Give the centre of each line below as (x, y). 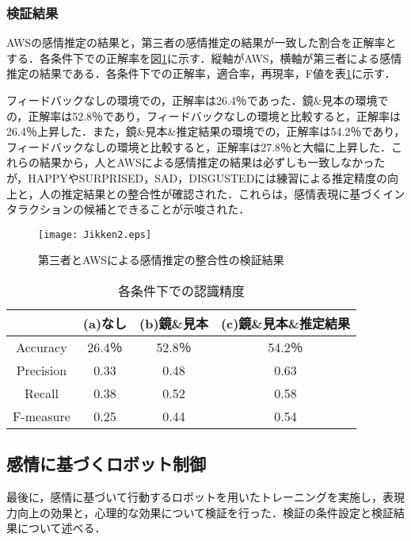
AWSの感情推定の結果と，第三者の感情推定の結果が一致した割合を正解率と (202, 42)
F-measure (42, 416)
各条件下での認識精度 (181, 291)
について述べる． (61, 528)
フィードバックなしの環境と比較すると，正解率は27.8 (144, 146)
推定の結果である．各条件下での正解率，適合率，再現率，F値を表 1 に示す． (201, 73)
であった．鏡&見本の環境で (318, 100)
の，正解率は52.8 (49, 115)
